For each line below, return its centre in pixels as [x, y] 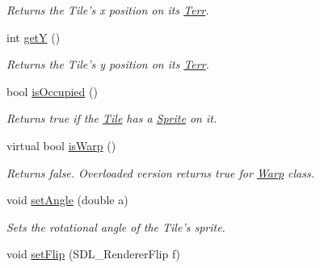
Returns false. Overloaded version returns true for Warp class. [161, 172]
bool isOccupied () [52, 91]
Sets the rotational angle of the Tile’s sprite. [116, 226]
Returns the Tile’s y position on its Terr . [108, 64]
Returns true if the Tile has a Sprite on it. [112, 118]
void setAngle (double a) [67, 200]
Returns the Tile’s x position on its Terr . [108, 10]
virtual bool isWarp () [61, 145]
